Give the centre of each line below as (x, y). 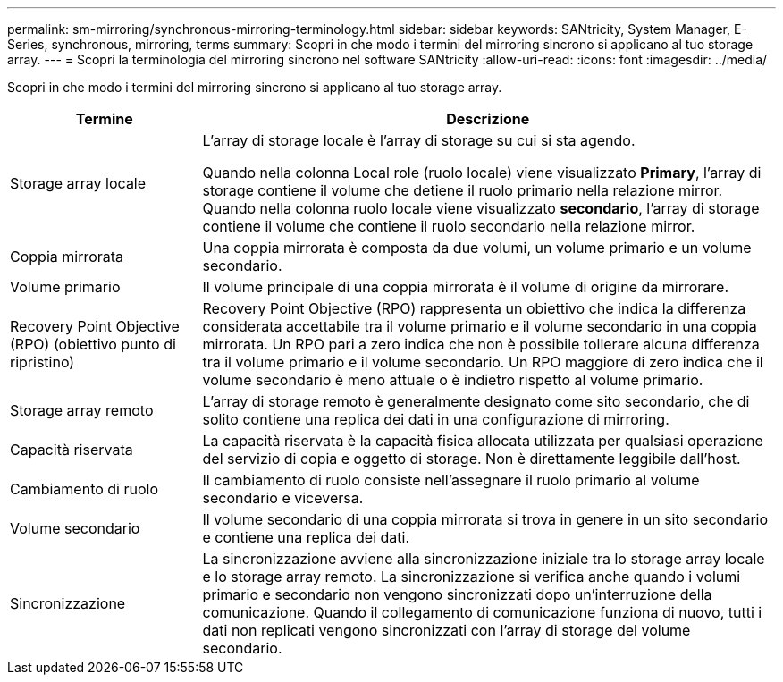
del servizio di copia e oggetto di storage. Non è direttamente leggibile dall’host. (471, 459)
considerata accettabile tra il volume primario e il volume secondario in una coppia (480, 326)
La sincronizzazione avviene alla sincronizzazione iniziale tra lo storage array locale (484, 559)
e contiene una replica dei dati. (306, 537)
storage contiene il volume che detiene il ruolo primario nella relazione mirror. (463, 190)
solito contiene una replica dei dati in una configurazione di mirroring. (436, 419)
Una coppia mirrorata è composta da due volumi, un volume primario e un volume (477, 248)
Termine (104, 119)
